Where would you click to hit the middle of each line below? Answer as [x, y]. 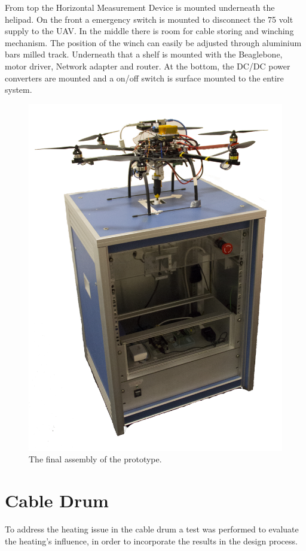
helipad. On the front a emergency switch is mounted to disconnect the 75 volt [149, 19]
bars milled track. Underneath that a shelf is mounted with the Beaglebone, [144, 54]
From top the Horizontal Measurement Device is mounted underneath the [140, 7]
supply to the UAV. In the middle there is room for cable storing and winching [149, 31]
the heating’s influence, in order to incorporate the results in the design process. [151, 541]
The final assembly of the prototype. [95, 459]
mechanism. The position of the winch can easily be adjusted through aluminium [153, 42]
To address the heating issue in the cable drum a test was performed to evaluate [152, 529]
